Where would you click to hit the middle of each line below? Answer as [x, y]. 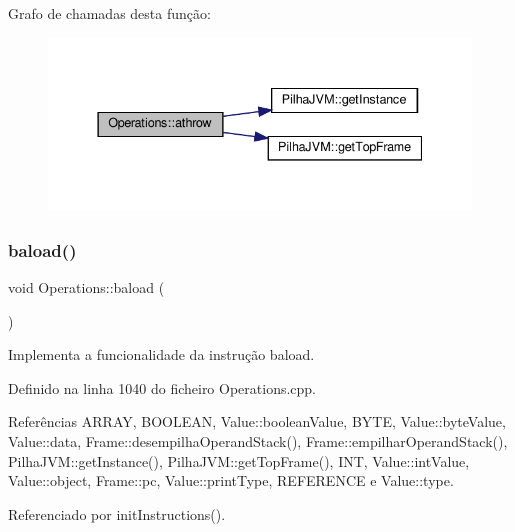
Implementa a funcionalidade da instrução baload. [161, 354]
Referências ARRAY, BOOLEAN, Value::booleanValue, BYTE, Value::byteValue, [257, 421]
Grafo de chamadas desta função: [109, 13]
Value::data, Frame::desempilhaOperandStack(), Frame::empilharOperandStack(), [258, 441]
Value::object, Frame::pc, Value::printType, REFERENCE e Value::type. [231, 480]
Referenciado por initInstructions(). [117, 513]
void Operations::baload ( [86, 287]
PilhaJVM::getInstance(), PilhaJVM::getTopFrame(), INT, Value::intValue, [239, 460]
